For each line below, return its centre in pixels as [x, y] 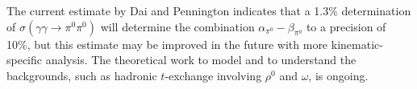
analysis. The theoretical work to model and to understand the [201, 60]
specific [25, 60]
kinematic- [357, 44]
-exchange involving [213, 75]
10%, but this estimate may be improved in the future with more [167, 44]
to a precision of [346, 26]
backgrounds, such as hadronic [82, 75]
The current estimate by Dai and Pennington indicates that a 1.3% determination [209, 10]
